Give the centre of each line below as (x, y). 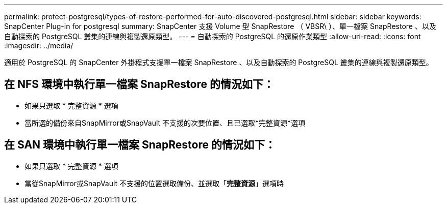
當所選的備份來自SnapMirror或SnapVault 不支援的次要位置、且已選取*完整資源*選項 (165, 123)
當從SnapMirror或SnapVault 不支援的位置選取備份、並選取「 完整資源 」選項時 (154, 183)
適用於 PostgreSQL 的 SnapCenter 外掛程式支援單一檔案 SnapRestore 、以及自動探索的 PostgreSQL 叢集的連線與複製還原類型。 (219, 62)
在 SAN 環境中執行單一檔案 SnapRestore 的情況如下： (140, 145)
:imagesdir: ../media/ (39, 46)
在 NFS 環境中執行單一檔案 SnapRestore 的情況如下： (139, 84)
